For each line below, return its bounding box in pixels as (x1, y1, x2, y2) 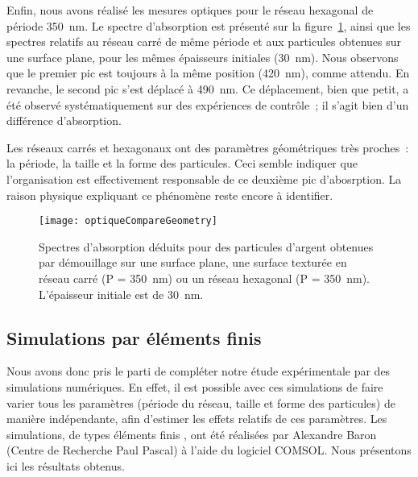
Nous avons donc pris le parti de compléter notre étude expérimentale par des (6, 363, 391, 380)
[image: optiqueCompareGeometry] (39, 215, 217, 227)
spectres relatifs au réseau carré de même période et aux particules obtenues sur (6, 33, 402, 50)
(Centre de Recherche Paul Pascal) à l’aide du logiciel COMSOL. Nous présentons (6, 442, 412, 458)
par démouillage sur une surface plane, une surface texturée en (39, 254, 347, 271)
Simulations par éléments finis (6, 325, 262, 350)
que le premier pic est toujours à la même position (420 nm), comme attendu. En (6, 64, 410, 81)
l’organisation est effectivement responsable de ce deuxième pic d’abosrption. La (6, 170, 402, 187)
